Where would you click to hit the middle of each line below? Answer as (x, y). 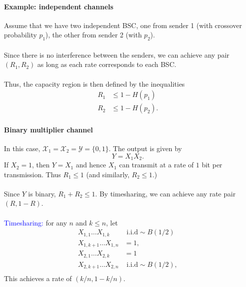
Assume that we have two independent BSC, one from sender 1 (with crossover (123, 25)
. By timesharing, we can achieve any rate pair (165, 193)
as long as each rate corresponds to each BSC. (107, 64)
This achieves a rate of (38, 278)
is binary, (42, 193)
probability (20, 35)
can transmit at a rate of (156, 165)
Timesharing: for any (36, 222)
